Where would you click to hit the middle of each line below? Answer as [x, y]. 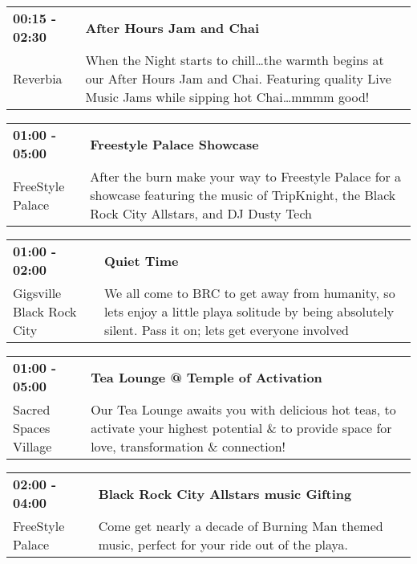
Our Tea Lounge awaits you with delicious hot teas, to [243, 409]
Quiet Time [141, 260]
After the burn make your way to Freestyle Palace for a [246, 176]
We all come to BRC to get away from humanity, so [249, 293]
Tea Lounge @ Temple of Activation [206, 377]
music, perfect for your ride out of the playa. [223, 544]
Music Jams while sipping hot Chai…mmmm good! [227, 97]
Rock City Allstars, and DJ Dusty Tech [201, 213]
